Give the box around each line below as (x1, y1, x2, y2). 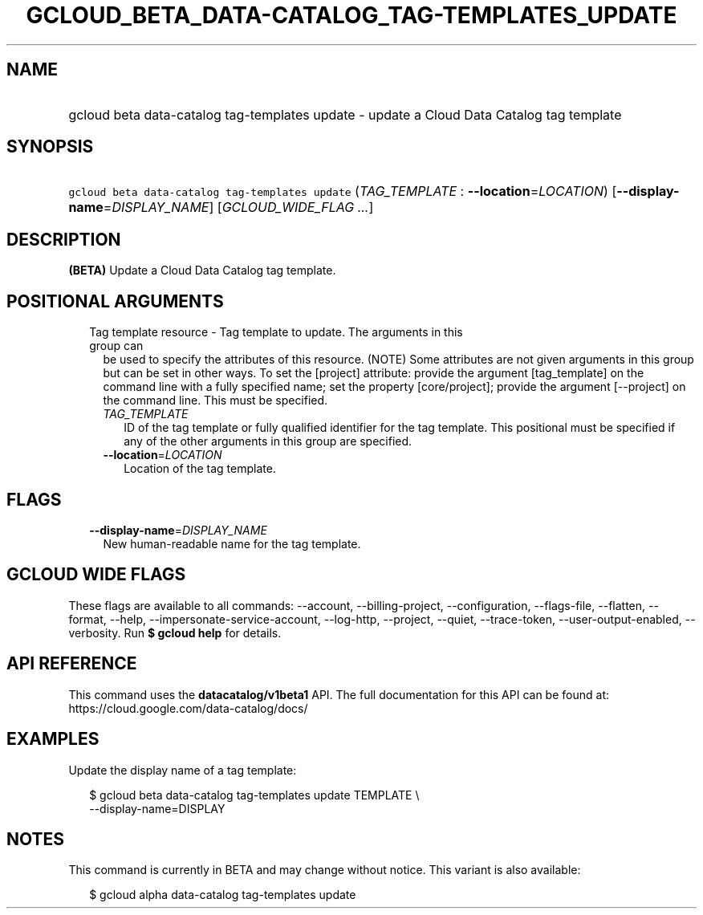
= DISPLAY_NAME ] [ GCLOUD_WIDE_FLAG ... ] (103, 199, 374, 216)
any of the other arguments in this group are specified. (124, 434, 412, 449)
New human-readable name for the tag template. (103, 536, 361, 551)
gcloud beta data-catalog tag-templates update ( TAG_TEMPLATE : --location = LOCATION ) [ (68, 183, 617, 200)
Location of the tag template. (124, 462, 276, 476)
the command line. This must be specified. (103, 393, 328, 408)
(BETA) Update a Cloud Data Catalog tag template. (68, 263, 336, 278)
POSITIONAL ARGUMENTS (6, 291, 224, 311)
